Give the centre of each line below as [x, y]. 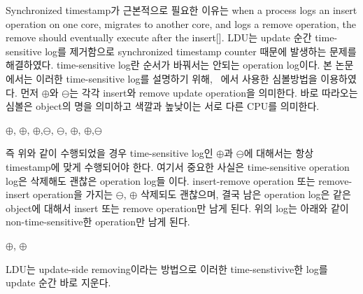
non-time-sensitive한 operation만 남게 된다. [98, 222]
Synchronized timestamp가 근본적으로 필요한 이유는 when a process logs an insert [181, 10]
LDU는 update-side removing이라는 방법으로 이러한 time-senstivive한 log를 [167, 268]
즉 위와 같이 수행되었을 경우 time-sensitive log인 [109, 153]
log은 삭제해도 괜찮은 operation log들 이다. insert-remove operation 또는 [161, 180]
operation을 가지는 [73, 194]
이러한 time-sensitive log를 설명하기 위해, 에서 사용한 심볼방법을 [177, 78]
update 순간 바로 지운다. [58, 282]
